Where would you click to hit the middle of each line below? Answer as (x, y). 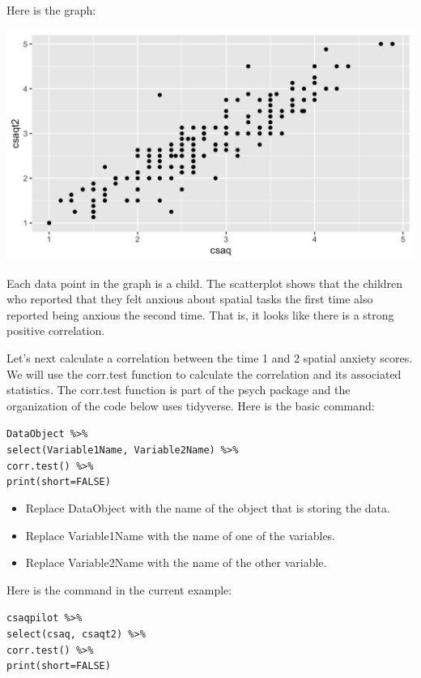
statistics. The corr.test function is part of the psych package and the (179, 390)
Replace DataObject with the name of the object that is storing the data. (208, 508)
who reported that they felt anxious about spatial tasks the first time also (190, 299)
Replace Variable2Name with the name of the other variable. (176, 562)
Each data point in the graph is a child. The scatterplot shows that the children (205, 283)
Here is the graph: (51, 10)
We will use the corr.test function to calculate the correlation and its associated (204, 373)
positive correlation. (56, 330)
